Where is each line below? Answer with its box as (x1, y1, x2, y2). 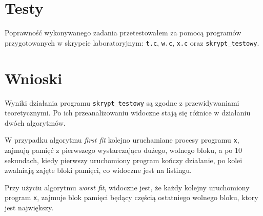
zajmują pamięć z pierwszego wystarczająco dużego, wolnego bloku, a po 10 (5, 145, 242, 155)
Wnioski (5, 67, 63, 88)
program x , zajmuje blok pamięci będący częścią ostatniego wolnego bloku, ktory (5, 192, 258, 203)
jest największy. (5, 202, 54, 213)
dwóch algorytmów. (5, 117, 66, 128)
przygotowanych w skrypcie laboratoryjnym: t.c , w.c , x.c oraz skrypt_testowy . (5, 37, 259, 48)
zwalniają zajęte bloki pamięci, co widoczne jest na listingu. (5, 165, 192, 175)
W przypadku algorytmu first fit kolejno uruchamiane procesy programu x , (5, 134, 239, 145)
